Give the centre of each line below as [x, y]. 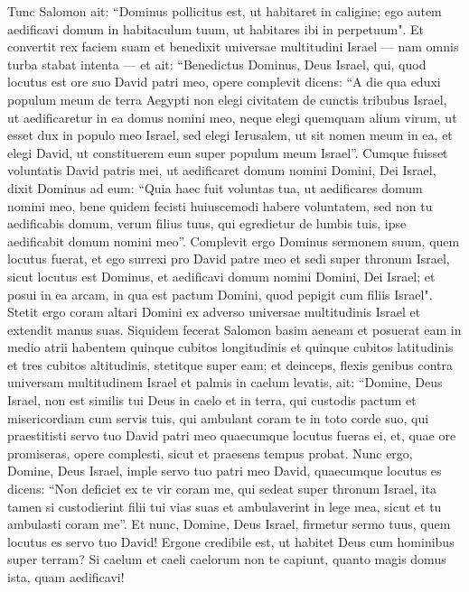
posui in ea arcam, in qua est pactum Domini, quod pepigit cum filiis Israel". [220, 294]
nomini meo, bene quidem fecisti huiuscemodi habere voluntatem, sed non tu [220, 205]
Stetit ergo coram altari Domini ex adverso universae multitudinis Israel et [214, 312]
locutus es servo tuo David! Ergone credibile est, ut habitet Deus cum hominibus [231, 541]
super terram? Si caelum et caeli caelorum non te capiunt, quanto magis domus [227, 559]
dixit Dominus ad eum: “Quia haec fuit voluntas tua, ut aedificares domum [215, 187]
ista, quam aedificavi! [66, 577]
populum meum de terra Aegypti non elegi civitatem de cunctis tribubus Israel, [227, 99]
